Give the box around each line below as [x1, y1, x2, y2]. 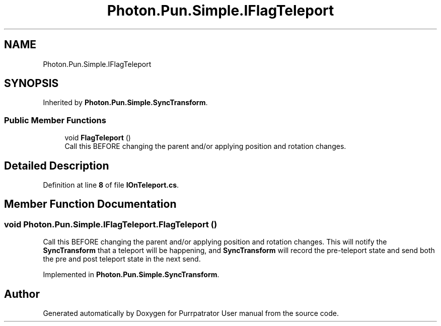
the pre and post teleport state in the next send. [43, 255, 201, 264]
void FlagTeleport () [64, 133, 131, 142]
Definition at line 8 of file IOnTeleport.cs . [43, 181, 179, 190]
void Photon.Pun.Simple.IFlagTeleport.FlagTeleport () [4, 219, 217, 229]
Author [4, 287, 40, 300]
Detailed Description [4, 159, 109, 172]
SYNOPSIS [4, 77, 59, 90]
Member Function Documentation [4, 198, 177, 211]
